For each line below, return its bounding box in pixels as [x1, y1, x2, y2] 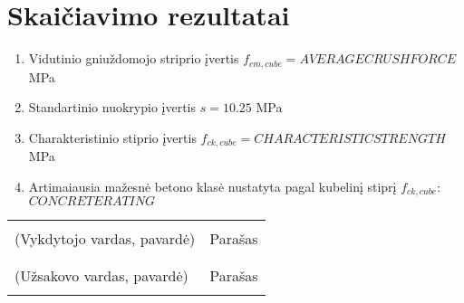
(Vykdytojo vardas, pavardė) [14, 228, 196, 250]
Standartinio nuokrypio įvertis [28, 98, 196, 117]
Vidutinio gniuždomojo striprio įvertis [28, 49, 239, 68]
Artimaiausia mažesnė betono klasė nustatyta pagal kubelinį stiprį [28, 176, 397, 195]
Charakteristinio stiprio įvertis [28, 128, 197, 147]
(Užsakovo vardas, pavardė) [14, 265, 188, 287]
